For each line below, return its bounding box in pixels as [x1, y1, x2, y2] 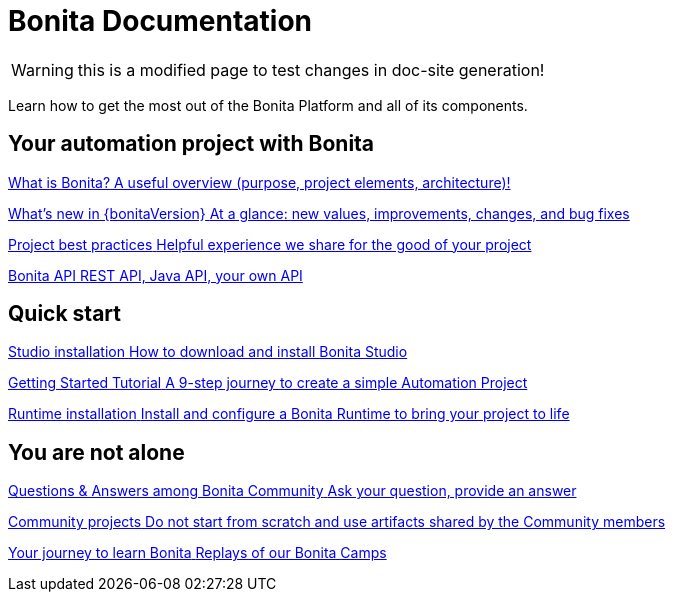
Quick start [8, 301, 121, 327]
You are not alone [8, 439, 185, 465]
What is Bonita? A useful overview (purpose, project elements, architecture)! [8, 173, 511, 191]
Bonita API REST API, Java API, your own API [8, 266, 303, 284]
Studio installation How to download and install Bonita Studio [8, 343, 408, 361]
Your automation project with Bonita [8, 131, 375, 157]
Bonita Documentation [8, 4, 313, 38]
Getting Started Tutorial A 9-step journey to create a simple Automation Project [8, 374, 528, 392]
